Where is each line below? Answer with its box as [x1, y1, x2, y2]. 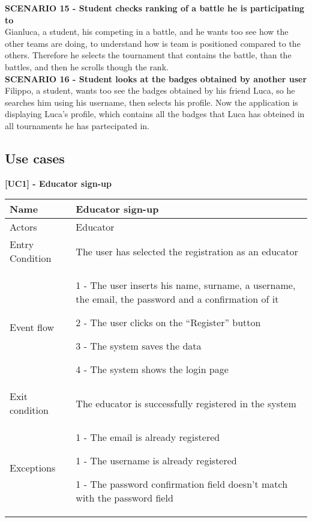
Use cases [5, 148, 65, 167]
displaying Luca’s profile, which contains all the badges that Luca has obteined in [5, 108, 305, 120]
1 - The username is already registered [76, 454, 237, 468]
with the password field [76, 491, 173, 505]
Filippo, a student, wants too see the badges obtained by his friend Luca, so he [5, 84, 295, 97]
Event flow [10, 320, 55, 335]
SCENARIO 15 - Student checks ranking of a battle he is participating [5, 2, 305, 14]
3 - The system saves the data [76, 339, 202, 353]
